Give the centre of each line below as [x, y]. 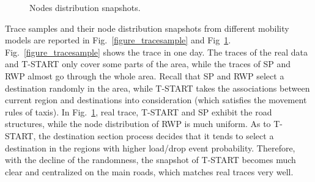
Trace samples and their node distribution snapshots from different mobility [147, 28]
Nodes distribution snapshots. [85, 7]
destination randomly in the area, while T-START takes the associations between [157, 88]
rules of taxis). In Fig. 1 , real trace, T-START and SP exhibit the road [139, 111]
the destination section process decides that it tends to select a [156, 135]
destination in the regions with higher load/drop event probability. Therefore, [150, 147]
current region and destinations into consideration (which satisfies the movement [156, 100]
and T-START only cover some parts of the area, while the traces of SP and [148, 64]
